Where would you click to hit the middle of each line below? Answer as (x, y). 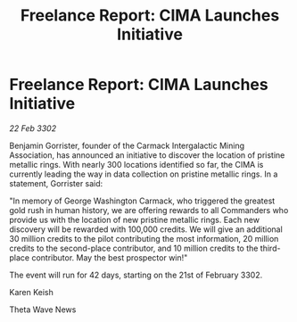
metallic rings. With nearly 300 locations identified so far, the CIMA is (136, 164)
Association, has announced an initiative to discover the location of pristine (147, 155)
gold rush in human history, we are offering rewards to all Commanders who (149, 210)
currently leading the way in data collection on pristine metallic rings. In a (144, 174)
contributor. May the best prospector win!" (109, 257)
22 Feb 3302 (33, 128)
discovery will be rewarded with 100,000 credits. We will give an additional (146, 229)
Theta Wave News (43, 310)
